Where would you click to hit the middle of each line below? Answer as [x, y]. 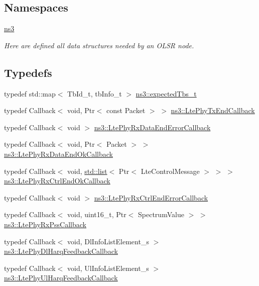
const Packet [126, 110]
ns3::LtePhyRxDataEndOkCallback [58, 154]
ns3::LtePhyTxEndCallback [213, 110]
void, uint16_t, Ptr [97, 214]
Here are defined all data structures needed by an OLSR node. [99, 45]
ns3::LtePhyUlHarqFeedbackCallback [61, 278]
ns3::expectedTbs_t [166, 93]
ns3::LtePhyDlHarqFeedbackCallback [61, 251]
